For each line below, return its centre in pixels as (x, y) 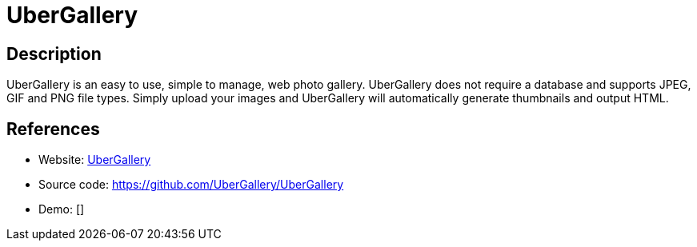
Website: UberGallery (95, 160)
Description (54, 54)
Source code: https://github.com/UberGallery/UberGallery (191, 185)
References (53, 129)
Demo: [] (62, 209)
